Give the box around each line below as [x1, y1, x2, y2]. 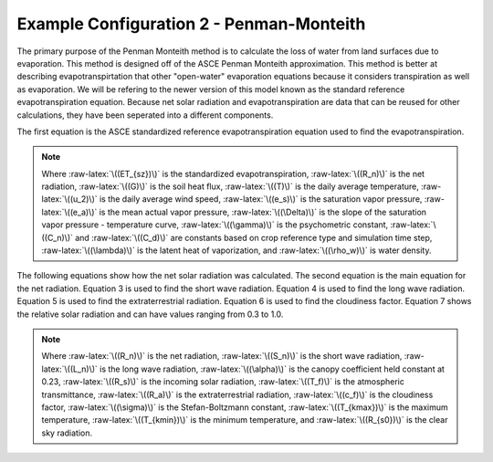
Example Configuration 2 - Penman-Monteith [16, 14, 366, 34]
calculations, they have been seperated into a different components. [16, 110, 274, 121]
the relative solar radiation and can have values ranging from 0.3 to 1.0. [16, 309, 284, 320]
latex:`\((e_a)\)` [41, 206, 98, 217]
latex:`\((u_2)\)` [41, 194, 98, 205]
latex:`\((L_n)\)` [41, 363, 98, 374]
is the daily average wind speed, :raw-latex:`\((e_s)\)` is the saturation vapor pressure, [99, 194, 423, 205]
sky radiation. [41, 427, 93, 438]
